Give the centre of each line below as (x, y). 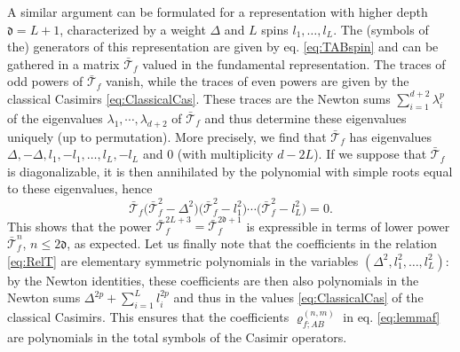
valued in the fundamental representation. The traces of (294, 63)
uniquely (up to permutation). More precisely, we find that (167, 136)
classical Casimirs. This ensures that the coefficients (148, 316)
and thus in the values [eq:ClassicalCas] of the (298, 297)
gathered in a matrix (63, 63)
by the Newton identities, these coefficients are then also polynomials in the (213, 280)
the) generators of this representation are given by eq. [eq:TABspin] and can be (223, 47)
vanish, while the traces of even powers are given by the (258, 81)
